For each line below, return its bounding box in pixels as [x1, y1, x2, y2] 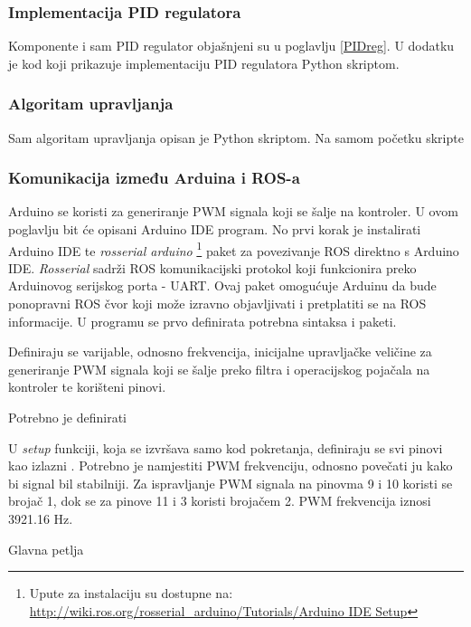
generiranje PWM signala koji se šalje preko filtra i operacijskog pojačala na [8, 359, 430, 378]
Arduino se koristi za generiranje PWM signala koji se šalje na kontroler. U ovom [8, 202, 458, 221]
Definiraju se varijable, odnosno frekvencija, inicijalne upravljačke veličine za [8, 342, 432, 361]
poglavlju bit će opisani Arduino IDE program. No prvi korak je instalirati [8, 220, 421, 239]
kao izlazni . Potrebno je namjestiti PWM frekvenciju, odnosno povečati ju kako [8, 456, 453, 475]
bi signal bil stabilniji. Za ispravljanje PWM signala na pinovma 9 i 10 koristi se [8, 473, 453, 492]
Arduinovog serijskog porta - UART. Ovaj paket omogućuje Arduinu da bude [8, 276, 437, 295]
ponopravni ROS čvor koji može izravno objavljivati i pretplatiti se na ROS [8, 294, 427, 313]
